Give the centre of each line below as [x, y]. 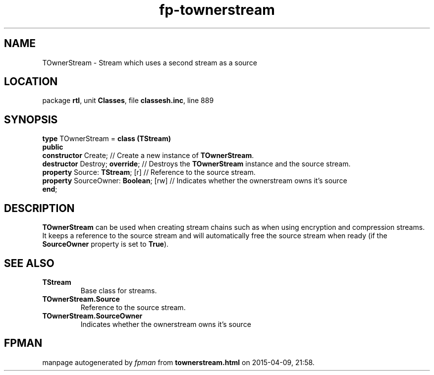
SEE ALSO [29, 263]
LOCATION [31, 82]
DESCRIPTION [39, 208]
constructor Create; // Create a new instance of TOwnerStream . [148, 156]
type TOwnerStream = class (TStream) [107, 139]
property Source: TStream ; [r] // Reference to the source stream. [149, 172]
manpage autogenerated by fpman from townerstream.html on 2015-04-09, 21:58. [178, 362]
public [53, 147]
